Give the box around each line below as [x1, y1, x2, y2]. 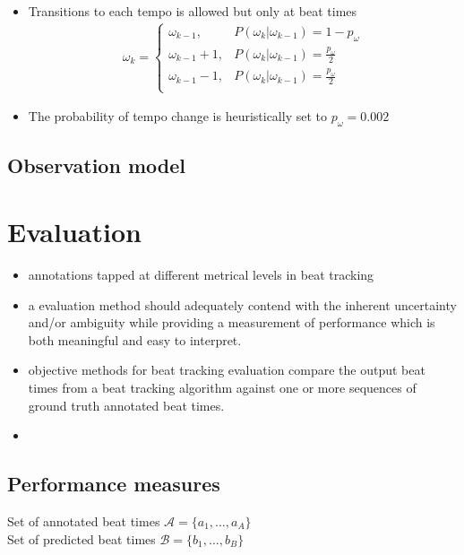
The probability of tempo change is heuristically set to [28, 107, 327, 126]
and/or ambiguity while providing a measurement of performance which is [28, 313, 435, 332]
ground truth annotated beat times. [28, 395, 225, 414]
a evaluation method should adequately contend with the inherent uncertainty [28, 295, 457, 314]
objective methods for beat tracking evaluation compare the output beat [28, 360, 425, 379]
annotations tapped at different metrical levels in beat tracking [28, 264, 374, 283]
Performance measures [7, 470, 220, 498]
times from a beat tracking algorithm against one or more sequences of [28, 377, 417, 396]
